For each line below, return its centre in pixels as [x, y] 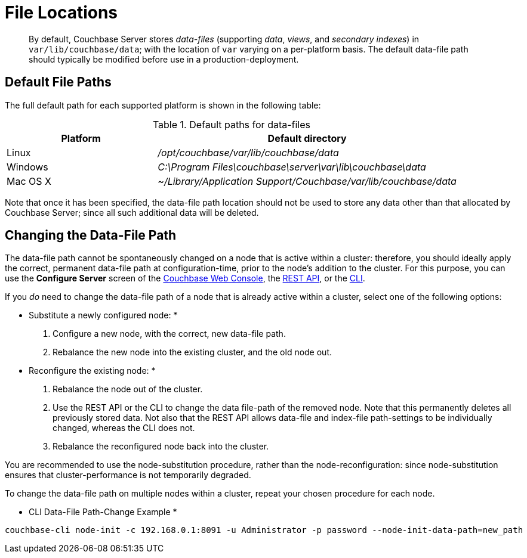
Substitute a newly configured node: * [103, 315]
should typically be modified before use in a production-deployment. [164, 59]
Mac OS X [29, 181]
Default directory [307, 138]
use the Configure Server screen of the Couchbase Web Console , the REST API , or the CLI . [185, 278]
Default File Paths [58, 82]
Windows [27, 167]
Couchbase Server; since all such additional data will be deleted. [132, 212]
